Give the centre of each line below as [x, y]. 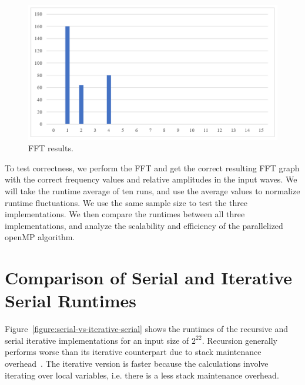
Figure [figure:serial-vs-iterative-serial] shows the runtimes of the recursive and [147, 329]
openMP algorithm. [40, 237]
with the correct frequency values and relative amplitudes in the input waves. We [151, 179]
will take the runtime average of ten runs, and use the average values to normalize [152, 190]
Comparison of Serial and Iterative [149, 278]
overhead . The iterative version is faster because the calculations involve [137, 364]
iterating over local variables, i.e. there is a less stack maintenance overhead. [142, 375]
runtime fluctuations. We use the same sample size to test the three [126, 202]
